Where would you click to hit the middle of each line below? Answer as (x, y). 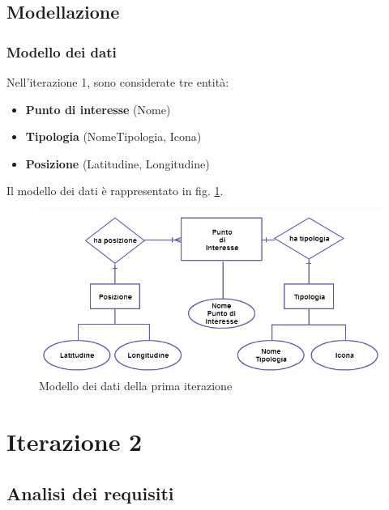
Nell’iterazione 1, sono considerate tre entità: (118, 82)
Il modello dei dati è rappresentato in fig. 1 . (115, 191)
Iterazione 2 (75, 442)
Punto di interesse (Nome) (98, 109)
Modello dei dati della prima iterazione (136, 386)
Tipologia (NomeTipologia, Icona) (113, 136)
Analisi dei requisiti (90, 493)
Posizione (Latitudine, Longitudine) (118, 163)
